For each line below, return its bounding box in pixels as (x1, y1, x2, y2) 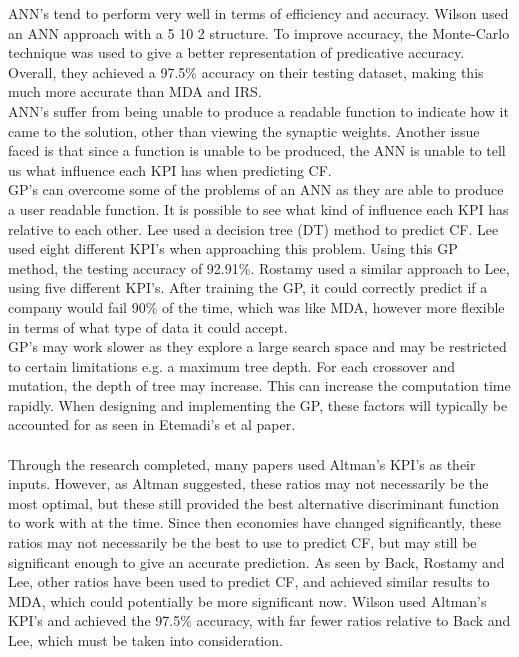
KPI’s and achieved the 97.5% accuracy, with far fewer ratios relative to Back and (8, 610, 511, 631)
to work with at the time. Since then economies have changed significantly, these (8, 512, 501, 533)
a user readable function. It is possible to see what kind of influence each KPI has (8, 198, 509, 219)
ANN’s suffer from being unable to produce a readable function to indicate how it (8, 100, 509, 121)
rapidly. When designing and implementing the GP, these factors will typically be (8, 394, 508, 415)
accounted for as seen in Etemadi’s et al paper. (8, 414, 296, 435)
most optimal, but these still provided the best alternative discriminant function (8, 492, 499, 513)
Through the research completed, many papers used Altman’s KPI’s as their (8, 453, 476, 474)
